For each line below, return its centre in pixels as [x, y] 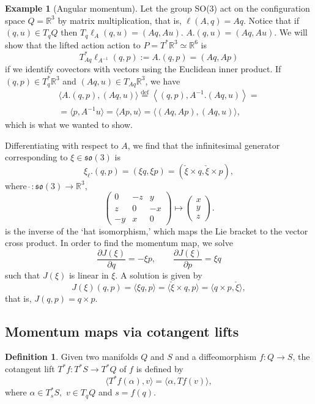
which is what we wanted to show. [69, 125]
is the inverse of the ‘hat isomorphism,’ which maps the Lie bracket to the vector [157, 230]
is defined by [160, 368]
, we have [163, 80]
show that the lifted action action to [73, 44]
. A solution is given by [159, 275]
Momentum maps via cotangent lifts [122, 331]
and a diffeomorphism [216, 357]
